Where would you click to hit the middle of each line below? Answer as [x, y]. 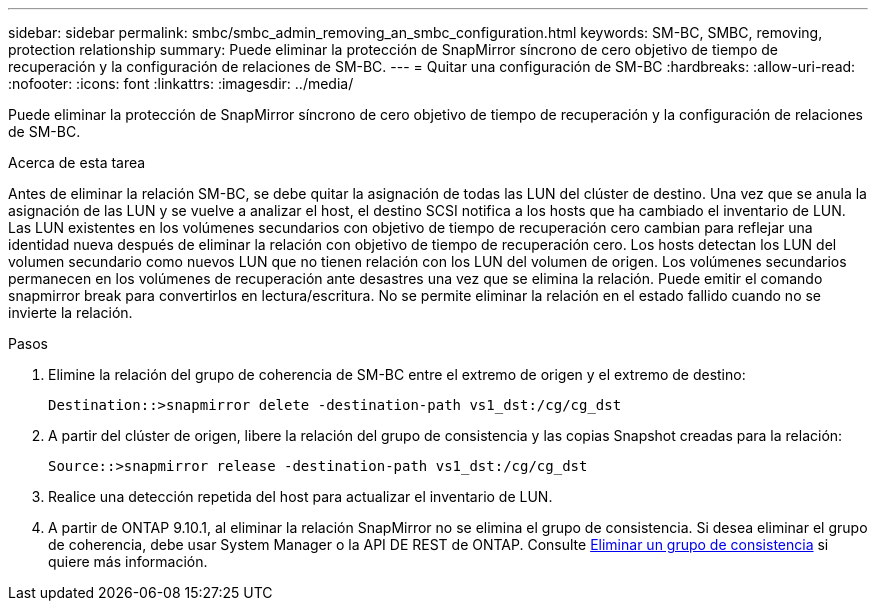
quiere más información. [128, 561]
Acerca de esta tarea [77, 162]
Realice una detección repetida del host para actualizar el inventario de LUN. [300, 496]
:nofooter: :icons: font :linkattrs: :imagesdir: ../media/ [181, 83]
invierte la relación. [70, 312]
